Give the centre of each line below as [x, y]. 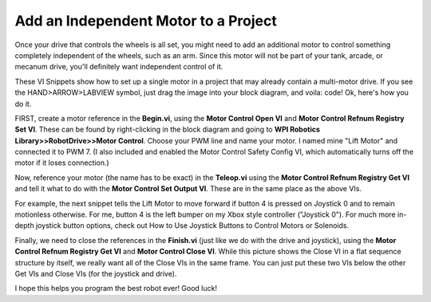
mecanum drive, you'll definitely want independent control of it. [119, 67]
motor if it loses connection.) [62, 163]
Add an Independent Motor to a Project [146, 21]
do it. [23, 104]
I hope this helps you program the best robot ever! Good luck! [116, 288]
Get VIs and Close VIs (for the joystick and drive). [96, 273]
